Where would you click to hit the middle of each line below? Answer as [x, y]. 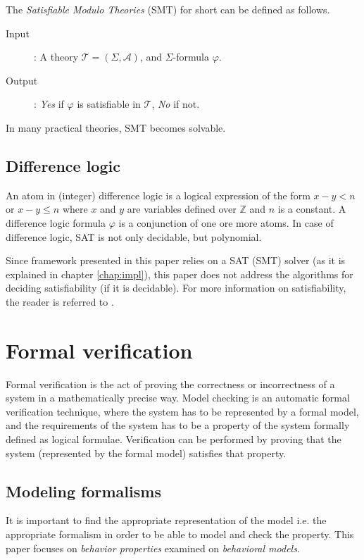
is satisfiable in [109, 104]
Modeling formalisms [83, 491]
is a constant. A [312, 209]
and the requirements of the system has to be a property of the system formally [178, 425]
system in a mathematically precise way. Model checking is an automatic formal [178, 398]
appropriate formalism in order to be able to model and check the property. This [180, 534]
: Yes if [49, 104]
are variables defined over [182, 209]
